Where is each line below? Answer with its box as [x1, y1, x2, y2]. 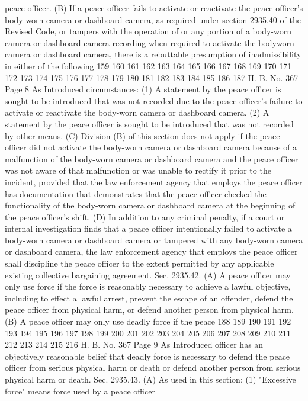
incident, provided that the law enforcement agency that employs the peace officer [5, 175, 303, 188]
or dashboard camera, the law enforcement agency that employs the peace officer [5, 245, 298, 258]
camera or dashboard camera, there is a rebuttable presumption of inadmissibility [5, 48, 301, 60]
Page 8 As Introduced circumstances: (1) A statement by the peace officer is [5, 83, 281, 95]
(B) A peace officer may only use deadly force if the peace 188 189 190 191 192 [5, 315, 291, 328]
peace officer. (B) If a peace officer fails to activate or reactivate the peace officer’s [5, 2, 303, 14]
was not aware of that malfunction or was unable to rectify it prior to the [5, 164, 271, 177]
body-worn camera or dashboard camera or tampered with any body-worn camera [5, 233, 303, 246]
